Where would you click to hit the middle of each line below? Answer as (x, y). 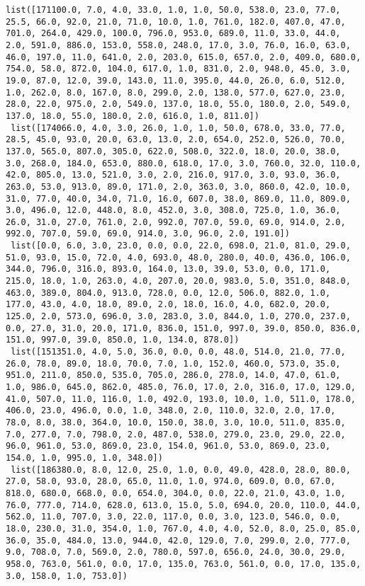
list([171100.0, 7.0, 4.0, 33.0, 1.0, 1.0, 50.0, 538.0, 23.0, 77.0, (173, 10)
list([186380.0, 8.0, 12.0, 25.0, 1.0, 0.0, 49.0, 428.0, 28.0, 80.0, (181, 470)
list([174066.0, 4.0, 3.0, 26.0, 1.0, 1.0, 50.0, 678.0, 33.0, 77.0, (178, 128)
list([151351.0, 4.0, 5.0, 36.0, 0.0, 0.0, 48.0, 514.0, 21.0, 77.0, (178, 352)
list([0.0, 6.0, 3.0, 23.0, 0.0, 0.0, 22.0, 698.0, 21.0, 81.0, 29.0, (181, 246)
